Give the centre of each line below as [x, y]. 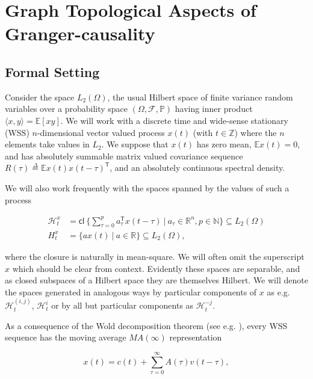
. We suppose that [135, 144]
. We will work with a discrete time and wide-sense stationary [174, 120]
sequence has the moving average [66, 337]
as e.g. [278, 291]
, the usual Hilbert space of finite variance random [200, 97]
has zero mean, [224, 144]
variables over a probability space [67, 109]
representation [196, 337]
